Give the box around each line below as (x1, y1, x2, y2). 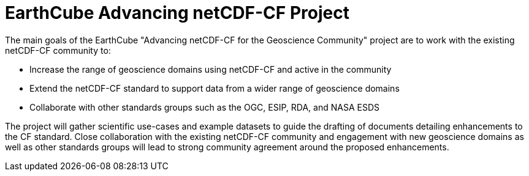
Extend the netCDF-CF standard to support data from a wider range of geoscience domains (29, 82, 400, 94)
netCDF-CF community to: (5, 45, 111, 56)
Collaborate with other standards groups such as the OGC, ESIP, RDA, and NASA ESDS (29, 101, 379, 112)
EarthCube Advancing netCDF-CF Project (5, 2, 349, 23)
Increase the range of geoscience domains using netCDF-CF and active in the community (29, 64, 392, 75)
